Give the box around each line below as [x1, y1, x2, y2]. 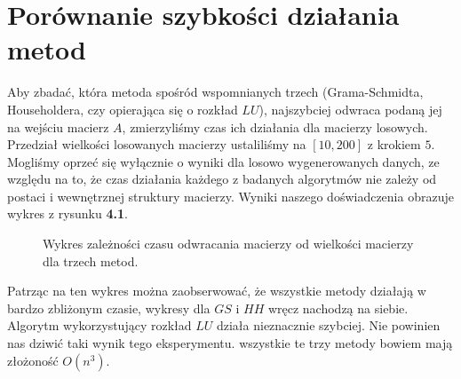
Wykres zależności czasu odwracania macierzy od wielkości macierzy [43, 234, 414, 253]
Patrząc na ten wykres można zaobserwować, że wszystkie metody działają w [7, 281, 426, 300]
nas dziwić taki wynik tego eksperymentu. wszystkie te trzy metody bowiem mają [7, 334, 453, 352]
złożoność [7, 351, 59, 369]
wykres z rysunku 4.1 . [7, 204, 128, 223]
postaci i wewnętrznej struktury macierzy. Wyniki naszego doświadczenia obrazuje [7, 186, 454, 205]
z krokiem [367, 135, 421, 154]
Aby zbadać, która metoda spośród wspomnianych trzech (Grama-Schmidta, [7, 83, 424, 101]
